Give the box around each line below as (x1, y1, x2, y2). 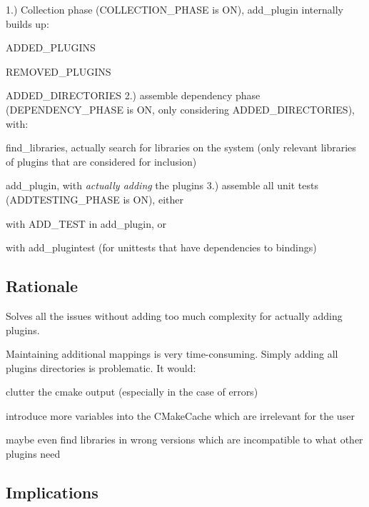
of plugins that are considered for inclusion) (6, 154, 197, 169)
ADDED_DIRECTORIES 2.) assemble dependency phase (6, 88, 261, 103)
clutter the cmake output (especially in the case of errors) (6, 384, 258, 399)
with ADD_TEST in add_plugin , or (6, 216, 167, 231)
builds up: (6, 16, 49, 31)
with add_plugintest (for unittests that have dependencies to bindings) (6, 240, 317, 255)
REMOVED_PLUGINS (6, 64, 111, 79)
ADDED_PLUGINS (6, 40, 96, 55)
